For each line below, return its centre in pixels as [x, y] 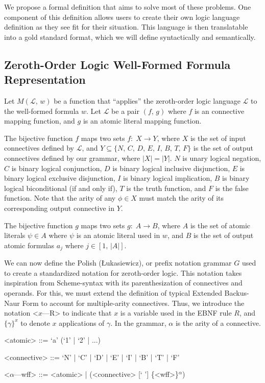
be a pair [125, 111]
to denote [35, 322]
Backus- [237, 292]
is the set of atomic [220, 225]
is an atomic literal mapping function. [142, 121]
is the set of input [218, 138]
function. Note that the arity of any [60, 198]
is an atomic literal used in [118, 235]
